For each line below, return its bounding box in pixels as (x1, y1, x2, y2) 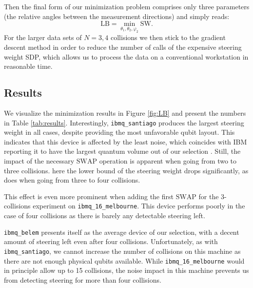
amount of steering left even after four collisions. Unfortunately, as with (4, 236, 218, 247)
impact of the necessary (4, 155, 75, 165)
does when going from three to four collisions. (4, 175, 140, 185)
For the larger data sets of (4, 32, 82, 42)
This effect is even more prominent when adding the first (4, 191, 174, 201)
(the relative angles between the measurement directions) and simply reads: (4, 11, 230, 21)
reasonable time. (4, 61, 53, 71)
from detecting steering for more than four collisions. (4, 274, 161, 285)
